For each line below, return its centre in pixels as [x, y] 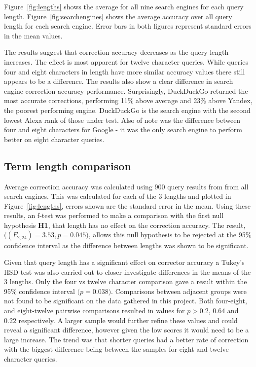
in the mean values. [33, 35]
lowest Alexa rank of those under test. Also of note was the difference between [122, 120]
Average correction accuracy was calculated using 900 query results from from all [126, 186]
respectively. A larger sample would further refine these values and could [128, 320]
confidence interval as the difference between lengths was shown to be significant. [126, 245]
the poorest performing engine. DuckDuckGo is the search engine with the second [127, 110]
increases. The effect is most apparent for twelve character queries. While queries [126, 61]
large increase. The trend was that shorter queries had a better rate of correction [126, 339]
